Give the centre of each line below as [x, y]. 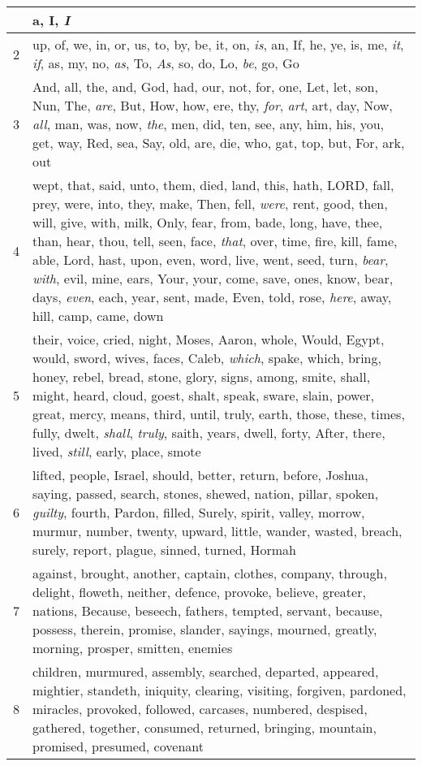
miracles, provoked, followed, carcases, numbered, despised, [200, 709]
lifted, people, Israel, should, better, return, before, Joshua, [200, 475]
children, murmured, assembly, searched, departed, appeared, [206, 671]
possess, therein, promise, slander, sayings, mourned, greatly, [205, 629]
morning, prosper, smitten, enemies [133, 648]
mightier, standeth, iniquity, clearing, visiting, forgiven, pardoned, [220, 690]
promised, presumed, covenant [118, 746]
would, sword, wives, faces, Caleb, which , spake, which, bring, [207, 358]
